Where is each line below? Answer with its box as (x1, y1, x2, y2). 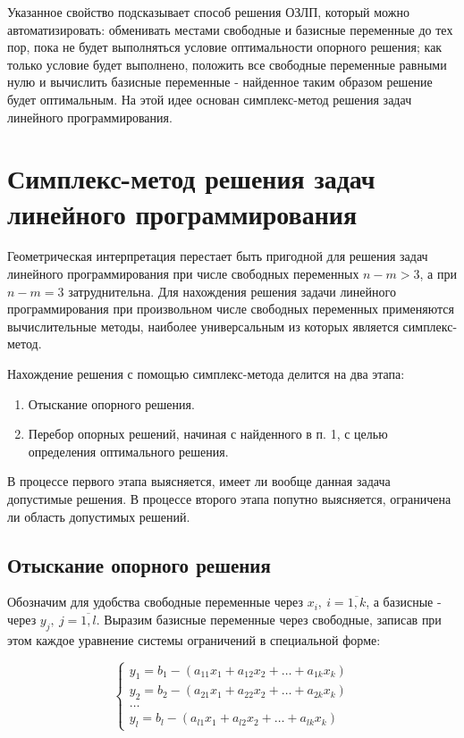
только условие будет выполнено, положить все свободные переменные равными (7, 55, 447, 73)
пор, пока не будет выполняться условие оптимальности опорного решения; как (7, 38, 443, 56)
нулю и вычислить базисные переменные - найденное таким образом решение (7, 72, 433, 91)
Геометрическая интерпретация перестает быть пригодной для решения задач (7, 247, 428, 265)
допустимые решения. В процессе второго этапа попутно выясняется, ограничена (7, 490, 451, 507)
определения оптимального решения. (28, 441, 229, 460)
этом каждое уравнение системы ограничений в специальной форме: (7, 630, 381, 649)
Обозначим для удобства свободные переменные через (7, 592, 303, 611)
